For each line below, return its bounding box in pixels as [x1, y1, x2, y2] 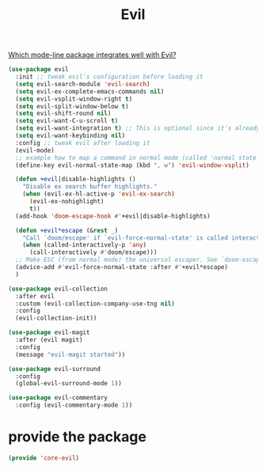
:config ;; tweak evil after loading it [15, 138, 150, 147]
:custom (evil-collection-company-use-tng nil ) [15, 299, 176, 308]
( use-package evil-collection [8, 285, 108, 293]
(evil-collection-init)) [15, 314, 97, 322]
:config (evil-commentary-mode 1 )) [15, 401, 133, 409]
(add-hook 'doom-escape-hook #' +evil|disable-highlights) [15, 212, 211, 220]
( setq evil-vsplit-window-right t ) [15, 95, 133, 103]
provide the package [8, 428, 146, 446]
